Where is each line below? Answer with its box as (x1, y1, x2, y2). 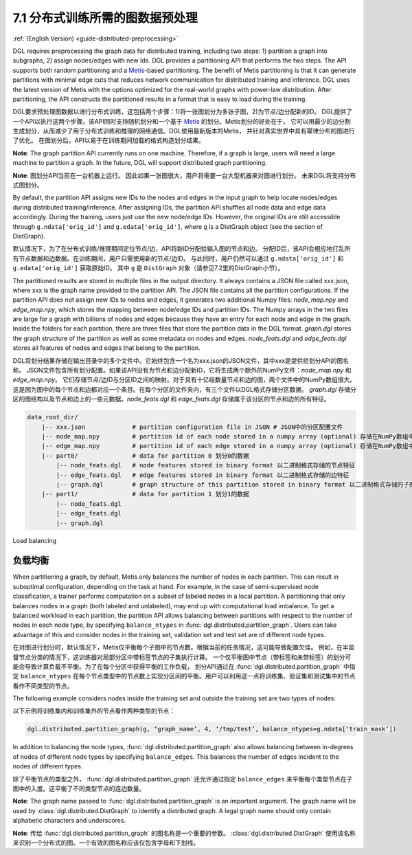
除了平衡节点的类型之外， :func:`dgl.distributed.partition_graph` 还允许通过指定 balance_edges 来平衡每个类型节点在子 (12, 775, 353, 783)
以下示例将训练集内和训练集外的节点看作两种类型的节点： (12, 707, 175, 715)
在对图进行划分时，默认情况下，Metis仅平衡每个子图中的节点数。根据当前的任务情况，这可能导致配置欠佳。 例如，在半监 (12, 643, 355, 652)
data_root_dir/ (27, 413, 78, 421)
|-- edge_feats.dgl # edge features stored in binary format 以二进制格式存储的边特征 (56, 471, 350, 479)
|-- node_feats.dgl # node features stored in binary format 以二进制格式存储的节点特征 (56, 461, 356, 469)
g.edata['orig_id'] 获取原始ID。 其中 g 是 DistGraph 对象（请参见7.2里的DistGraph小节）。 (12, 264, 284, 272)
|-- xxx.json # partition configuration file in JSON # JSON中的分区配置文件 (41, 423, 343, 431)
